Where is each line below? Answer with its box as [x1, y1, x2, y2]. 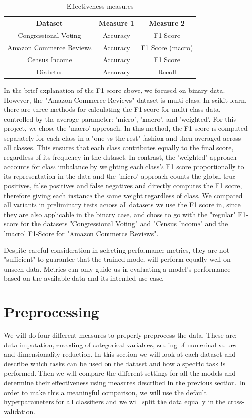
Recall [158, 66, 176, 76]
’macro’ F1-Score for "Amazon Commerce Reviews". [4, 228, 159, 238]
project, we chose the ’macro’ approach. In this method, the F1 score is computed [4, 123, 248, 133]
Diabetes [36, 66, 63, 76]
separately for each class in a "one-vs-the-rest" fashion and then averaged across [4, 133, 241, 143]
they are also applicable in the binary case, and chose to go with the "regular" [4, 209, 236, 219]
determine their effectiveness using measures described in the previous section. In [4, 378, 246, 388]
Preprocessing [4, 302, 99, 322]
